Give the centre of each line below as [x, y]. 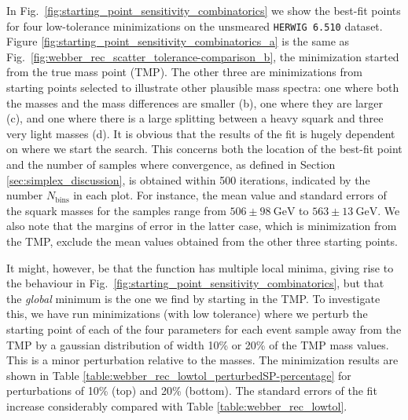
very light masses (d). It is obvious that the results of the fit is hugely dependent [201, 133]
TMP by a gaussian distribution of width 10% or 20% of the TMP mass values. [198, 344]
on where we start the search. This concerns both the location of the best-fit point [204, 149]
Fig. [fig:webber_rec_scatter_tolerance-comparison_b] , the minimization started [203, 56]
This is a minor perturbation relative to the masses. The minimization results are [202, 360]
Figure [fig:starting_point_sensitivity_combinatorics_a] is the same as [178, 41]
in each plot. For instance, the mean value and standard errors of [230, 195]
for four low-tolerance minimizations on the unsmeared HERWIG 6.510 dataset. [195, 26]
